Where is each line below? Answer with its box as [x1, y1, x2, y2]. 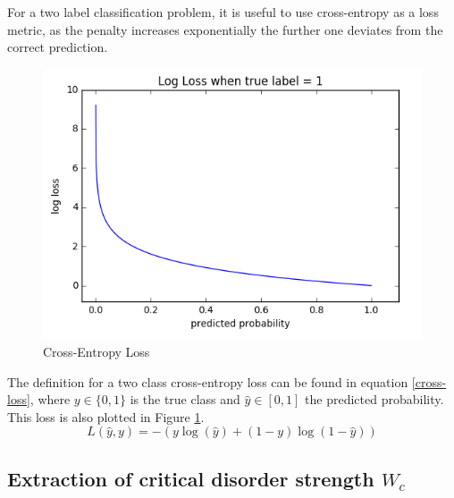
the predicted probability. [305, 390, 444, 409]
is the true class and [130, 390, 240, 409]
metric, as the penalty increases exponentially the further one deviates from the [7, 20, 443, 38]
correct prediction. [7, 38, 108, 56]
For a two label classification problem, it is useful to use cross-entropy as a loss [7, 3, 439, 21]
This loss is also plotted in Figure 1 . [7, 407, 205, 426]
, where [29, 390, 71, 409]
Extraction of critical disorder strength [7, 464, 374, 492]
